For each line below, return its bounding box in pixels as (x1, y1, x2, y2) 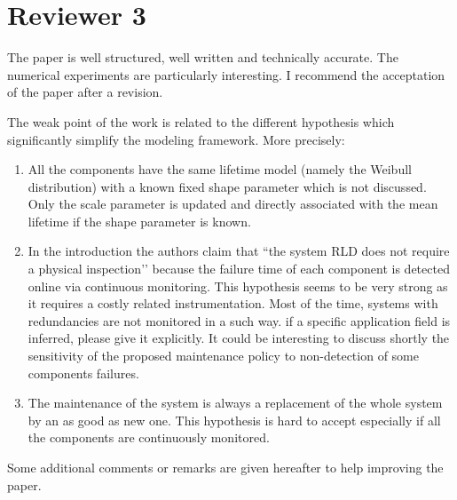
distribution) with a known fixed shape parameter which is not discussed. (28, 177, 427, 195)
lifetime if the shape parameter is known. (28, 211, 251, 230)
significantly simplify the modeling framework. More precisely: (7, 130, 345, 148)
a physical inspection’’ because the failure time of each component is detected (28, 259, 450, 278)
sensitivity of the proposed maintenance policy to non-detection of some (28, 346, 419, 365)
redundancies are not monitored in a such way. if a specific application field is (28, 311, 451, 329)
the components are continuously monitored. (28, 428, 270, 447)
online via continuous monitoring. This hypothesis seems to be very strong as (28, 276, 448, 295)
